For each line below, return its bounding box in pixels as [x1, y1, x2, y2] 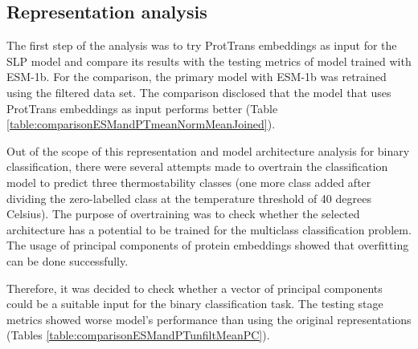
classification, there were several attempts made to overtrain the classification [6, 158, 388, 175]
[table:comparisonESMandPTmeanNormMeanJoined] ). [6, 116, 276, 132]
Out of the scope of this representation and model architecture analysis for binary [6, 142, 410, 159]
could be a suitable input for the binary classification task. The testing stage [6, 295, 383, 312]
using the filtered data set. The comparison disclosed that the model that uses [6, 83, 391, 100]
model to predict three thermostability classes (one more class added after [6, 173, 371, 190]
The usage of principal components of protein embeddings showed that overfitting [6, 237, 409, 254]
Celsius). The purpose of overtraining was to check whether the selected [6, 205, 360, 222]
